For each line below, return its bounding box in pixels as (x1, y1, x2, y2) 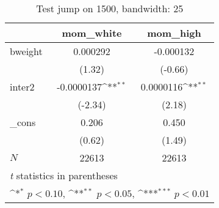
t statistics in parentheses (10, 168, 118, 182)
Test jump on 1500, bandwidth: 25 (36, 1, 184, 15)
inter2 (10, 80, 35, 94)
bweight (10, 44, 43, 58)
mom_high (147, 26, 201, 40)
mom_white (62, 26, 122, 40)
